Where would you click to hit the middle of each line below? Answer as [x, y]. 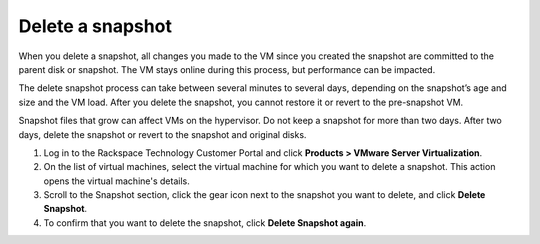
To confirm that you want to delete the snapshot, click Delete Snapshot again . [205, 222]
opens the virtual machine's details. [116, 181]
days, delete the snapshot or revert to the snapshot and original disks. [162, 134]
